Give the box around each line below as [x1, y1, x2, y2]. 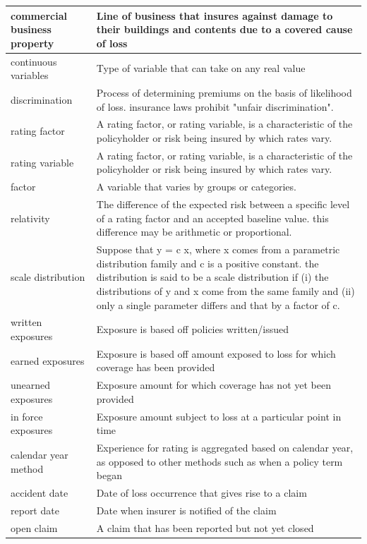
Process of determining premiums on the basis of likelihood [96, 85, 352, 99]
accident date [11, 485, 68, 500]
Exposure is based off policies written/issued [96, 322, 289, 337]
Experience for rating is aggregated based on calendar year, [96, 440, 354, 455]
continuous [11, 54, 57, 68]
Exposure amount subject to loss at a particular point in [96, 409, 342, 423]
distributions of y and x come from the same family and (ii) [96, 283, 355, 298]
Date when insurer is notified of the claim [96, 503, 277, 517]
